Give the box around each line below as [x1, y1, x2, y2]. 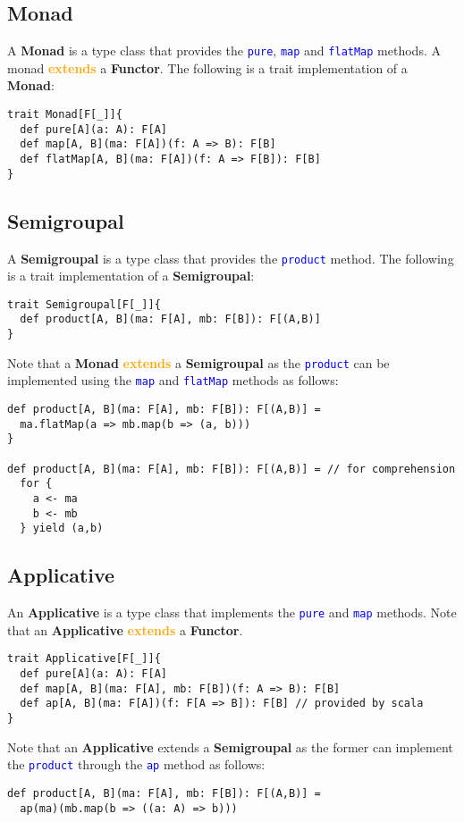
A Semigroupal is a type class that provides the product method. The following [7, 248, 454, 267]
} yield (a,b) [20, 522, 104, 535]
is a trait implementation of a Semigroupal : [7, 266, 255, 285]
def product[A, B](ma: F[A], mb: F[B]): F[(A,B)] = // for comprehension [7, 462, 456, 475]
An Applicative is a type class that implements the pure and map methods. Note [7, 603, 457, 622]
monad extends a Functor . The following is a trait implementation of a [7, 58, 408, 77]
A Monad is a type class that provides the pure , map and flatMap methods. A [7, 41, 441, 60]
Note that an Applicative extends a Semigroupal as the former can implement [7, 737, 453, 756]
